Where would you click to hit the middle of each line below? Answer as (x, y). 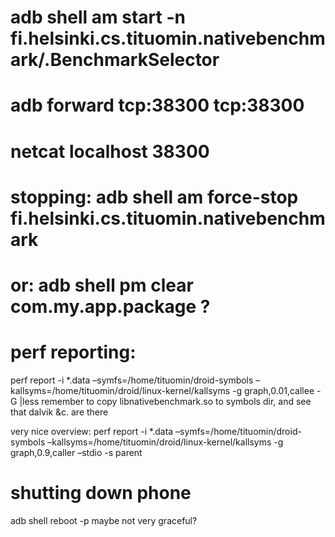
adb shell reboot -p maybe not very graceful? (104, 520)
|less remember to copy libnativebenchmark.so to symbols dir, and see (165, 401)
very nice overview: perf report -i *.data (92, 431)
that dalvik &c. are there (59, 412)
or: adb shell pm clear (102, 285)
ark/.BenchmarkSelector (115, 60)
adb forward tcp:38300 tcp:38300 (157, 105)
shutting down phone (101, 493)
